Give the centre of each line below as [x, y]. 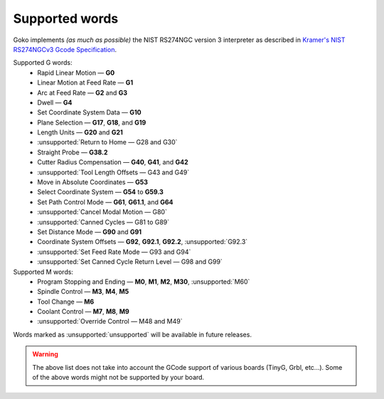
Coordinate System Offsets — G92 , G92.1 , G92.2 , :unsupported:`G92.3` [143, 242]
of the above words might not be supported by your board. [118, 378]
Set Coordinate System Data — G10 [89, 112]
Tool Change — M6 [66, 302]
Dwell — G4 [55, 102]
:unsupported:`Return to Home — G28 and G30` [107, 142]
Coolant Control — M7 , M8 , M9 [83, 312]
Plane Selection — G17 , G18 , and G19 [92, 122]
